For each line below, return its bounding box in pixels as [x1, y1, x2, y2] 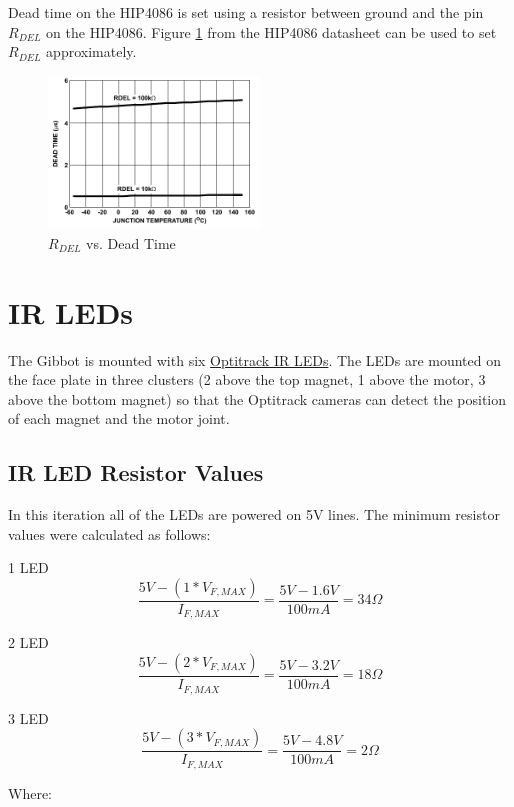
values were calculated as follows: [8, 523, 211, 544]
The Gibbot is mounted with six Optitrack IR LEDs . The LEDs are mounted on [8, 349, 502, 370]
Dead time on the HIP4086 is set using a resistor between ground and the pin [8, 2, 484, 22]
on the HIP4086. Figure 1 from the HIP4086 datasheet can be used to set [46, 21, 497, 42]
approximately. [46, 41, 137, 62]
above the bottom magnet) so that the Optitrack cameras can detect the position [8, 388, 507, 409]
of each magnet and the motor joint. [8, 408, 230, 429]
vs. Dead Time [86, 232, 176, 253]
